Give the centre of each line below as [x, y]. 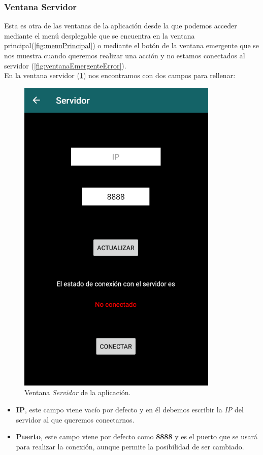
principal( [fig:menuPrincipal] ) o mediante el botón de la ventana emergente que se [132, 45]
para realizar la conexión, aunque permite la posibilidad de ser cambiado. [130, 446]
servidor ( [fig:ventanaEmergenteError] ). [65, 65]
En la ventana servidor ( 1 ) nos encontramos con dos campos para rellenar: [120, 75]
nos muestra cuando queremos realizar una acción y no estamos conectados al [125, 55]
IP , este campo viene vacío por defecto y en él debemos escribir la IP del [130, 409]
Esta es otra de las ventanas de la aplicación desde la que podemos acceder [121, 26]
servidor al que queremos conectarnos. [75, 419]
